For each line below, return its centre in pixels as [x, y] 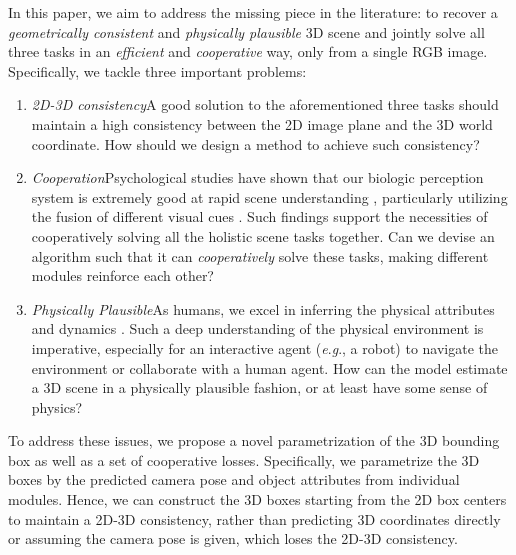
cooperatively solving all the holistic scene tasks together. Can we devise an [263, 235]
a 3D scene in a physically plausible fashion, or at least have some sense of [259, 387]
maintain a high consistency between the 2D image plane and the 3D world [262, 123]
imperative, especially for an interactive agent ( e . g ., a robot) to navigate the [265, 347]
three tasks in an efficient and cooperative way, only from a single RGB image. [248, 51]
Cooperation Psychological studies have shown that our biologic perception [257, 177]
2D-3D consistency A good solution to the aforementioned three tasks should [265, 104]
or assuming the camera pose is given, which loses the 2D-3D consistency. [233, 538]
